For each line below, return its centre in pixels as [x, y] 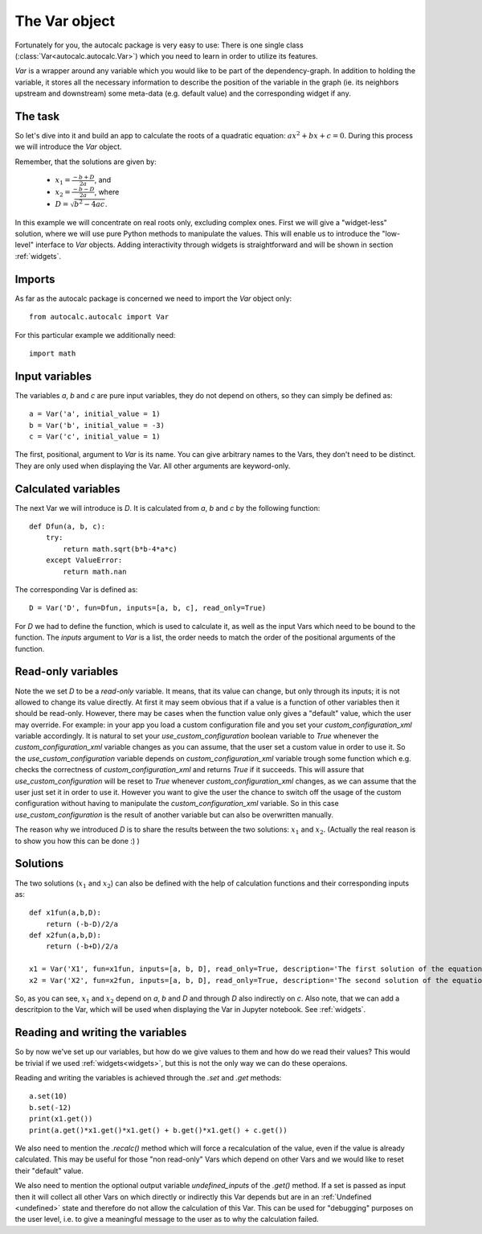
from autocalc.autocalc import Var [99, 317]
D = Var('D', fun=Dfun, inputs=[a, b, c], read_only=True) [148, 608]
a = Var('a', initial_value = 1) [95, 414]
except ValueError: [84, 560]
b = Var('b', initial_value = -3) [97, 425]
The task [37, 116]
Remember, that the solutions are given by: [86, 162]
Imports [35, 279]
